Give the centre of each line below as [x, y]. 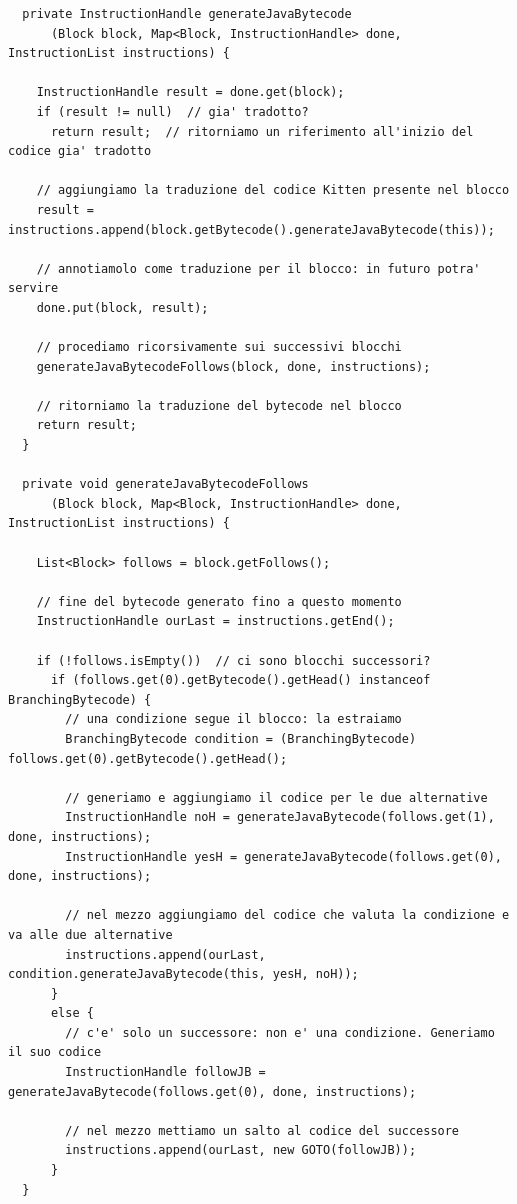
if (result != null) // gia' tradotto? [172, 111]
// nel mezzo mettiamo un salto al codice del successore [262, 1130]
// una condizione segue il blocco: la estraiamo [233, 719]
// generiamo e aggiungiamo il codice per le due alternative [276, 797]
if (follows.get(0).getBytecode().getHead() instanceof [240, 680]
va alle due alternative [90, 934]
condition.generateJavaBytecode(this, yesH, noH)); [183, 974]
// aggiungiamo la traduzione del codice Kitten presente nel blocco [273, 190]
